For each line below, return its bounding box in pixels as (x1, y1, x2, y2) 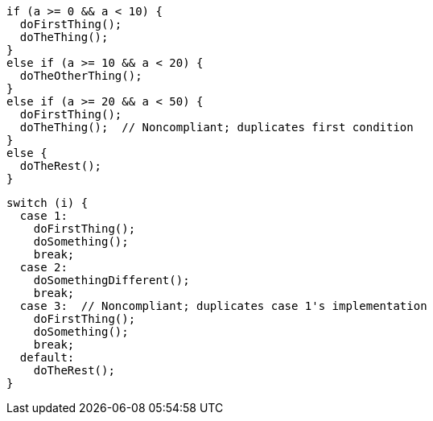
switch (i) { (6, 196, 89, 209)
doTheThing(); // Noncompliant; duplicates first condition (19, 121, 414, 134)
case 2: (19, 261, 68, 274)
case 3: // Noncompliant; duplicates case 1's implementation (19, 299, 427, 312)
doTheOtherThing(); (19, 69, 142, 82)
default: (19, 351, 75, 364)
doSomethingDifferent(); (33, 274, 190, 287)
